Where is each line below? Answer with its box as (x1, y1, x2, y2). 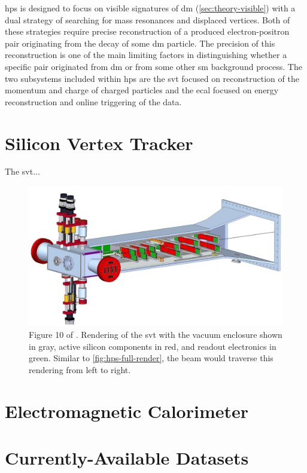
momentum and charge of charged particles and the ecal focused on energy (5, 84, 279, 96)
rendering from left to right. (29, 363, 131, 376)
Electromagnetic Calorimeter (5, 398, 249, 423)
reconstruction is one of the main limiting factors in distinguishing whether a (5, 48, 287, 61)
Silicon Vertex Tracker (5, 130, 193, 155)
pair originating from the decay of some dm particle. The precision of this (5, 36, 275, 49)
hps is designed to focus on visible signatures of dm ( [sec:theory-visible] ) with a (5, 2, 296, 14)
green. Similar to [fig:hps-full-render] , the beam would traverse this (29, 352, 273, 364)
